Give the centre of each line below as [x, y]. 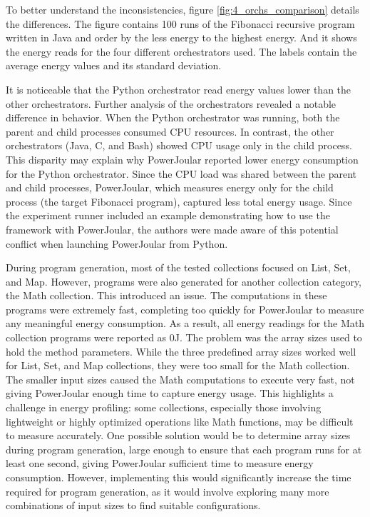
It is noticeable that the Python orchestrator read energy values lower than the [179, 89]
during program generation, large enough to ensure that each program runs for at [184, 449]
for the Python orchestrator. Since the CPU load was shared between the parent [181, 173]
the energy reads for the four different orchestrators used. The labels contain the [181, 51]
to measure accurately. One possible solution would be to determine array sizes [178, 435]
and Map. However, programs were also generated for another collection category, [184, 281]
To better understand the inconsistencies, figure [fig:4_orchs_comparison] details [183, 9]
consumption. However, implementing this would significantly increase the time [179, 477]
